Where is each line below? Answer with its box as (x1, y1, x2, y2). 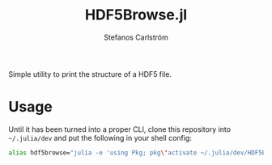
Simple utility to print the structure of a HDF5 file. (8, 69, 172, 78)
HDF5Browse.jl (84, 6, 188, 24)
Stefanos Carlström (104, 32, 168, 42)
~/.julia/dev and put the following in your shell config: (8, 133, 193, 142)
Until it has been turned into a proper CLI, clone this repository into (8, 124, 232, 134)
